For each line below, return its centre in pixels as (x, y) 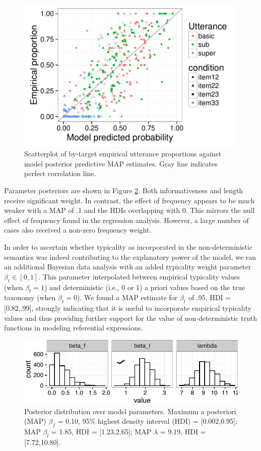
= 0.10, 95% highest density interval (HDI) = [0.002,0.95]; (147, 421)
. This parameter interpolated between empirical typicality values (139, 276)
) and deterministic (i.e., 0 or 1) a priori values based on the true (145, 287)
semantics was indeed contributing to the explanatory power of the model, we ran (130, 257)
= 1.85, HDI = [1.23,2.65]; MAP (101, 432)
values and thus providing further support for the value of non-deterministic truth (130, 318)
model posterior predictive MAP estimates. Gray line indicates (121, 163)
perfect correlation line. (60, 173)
